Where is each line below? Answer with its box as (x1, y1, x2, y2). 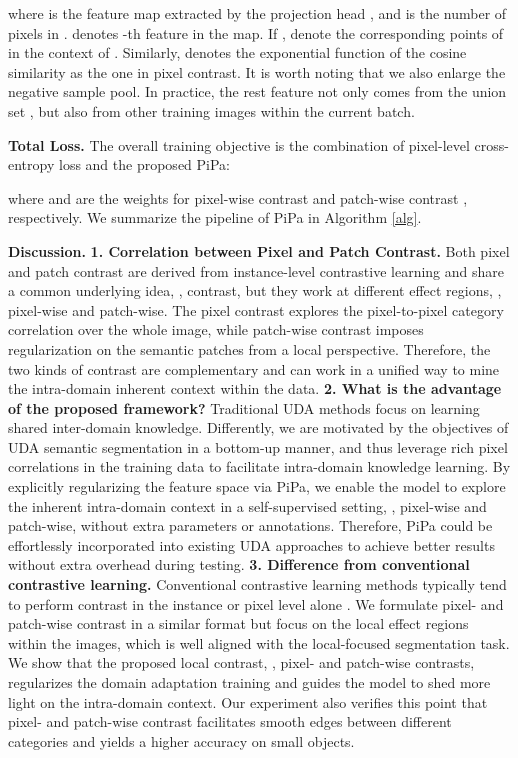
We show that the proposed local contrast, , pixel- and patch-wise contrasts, (8, 652, 475, 673)
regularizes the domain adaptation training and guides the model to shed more (8, 672, 491, 692)
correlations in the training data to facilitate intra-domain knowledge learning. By (8, 456, 511, 477)
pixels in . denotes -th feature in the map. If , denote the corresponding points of (8, 22, 504, 43)
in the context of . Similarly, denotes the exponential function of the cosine (8, 42, 467, 63)
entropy (8, 154, 55, 175)
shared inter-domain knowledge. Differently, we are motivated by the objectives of (8, 417, 509, 438)
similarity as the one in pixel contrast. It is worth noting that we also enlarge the (8, 61, 506, 82)
